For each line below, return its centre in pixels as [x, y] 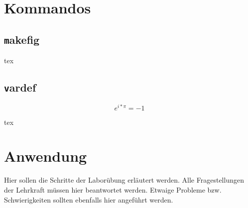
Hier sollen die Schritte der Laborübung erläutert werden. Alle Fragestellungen [124, 180]
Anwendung [46, 156]
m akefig [22, 39]
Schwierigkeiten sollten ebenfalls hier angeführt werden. [89, 199]
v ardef [20, 87]
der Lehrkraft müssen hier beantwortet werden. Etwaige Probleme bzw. [113, 189]
